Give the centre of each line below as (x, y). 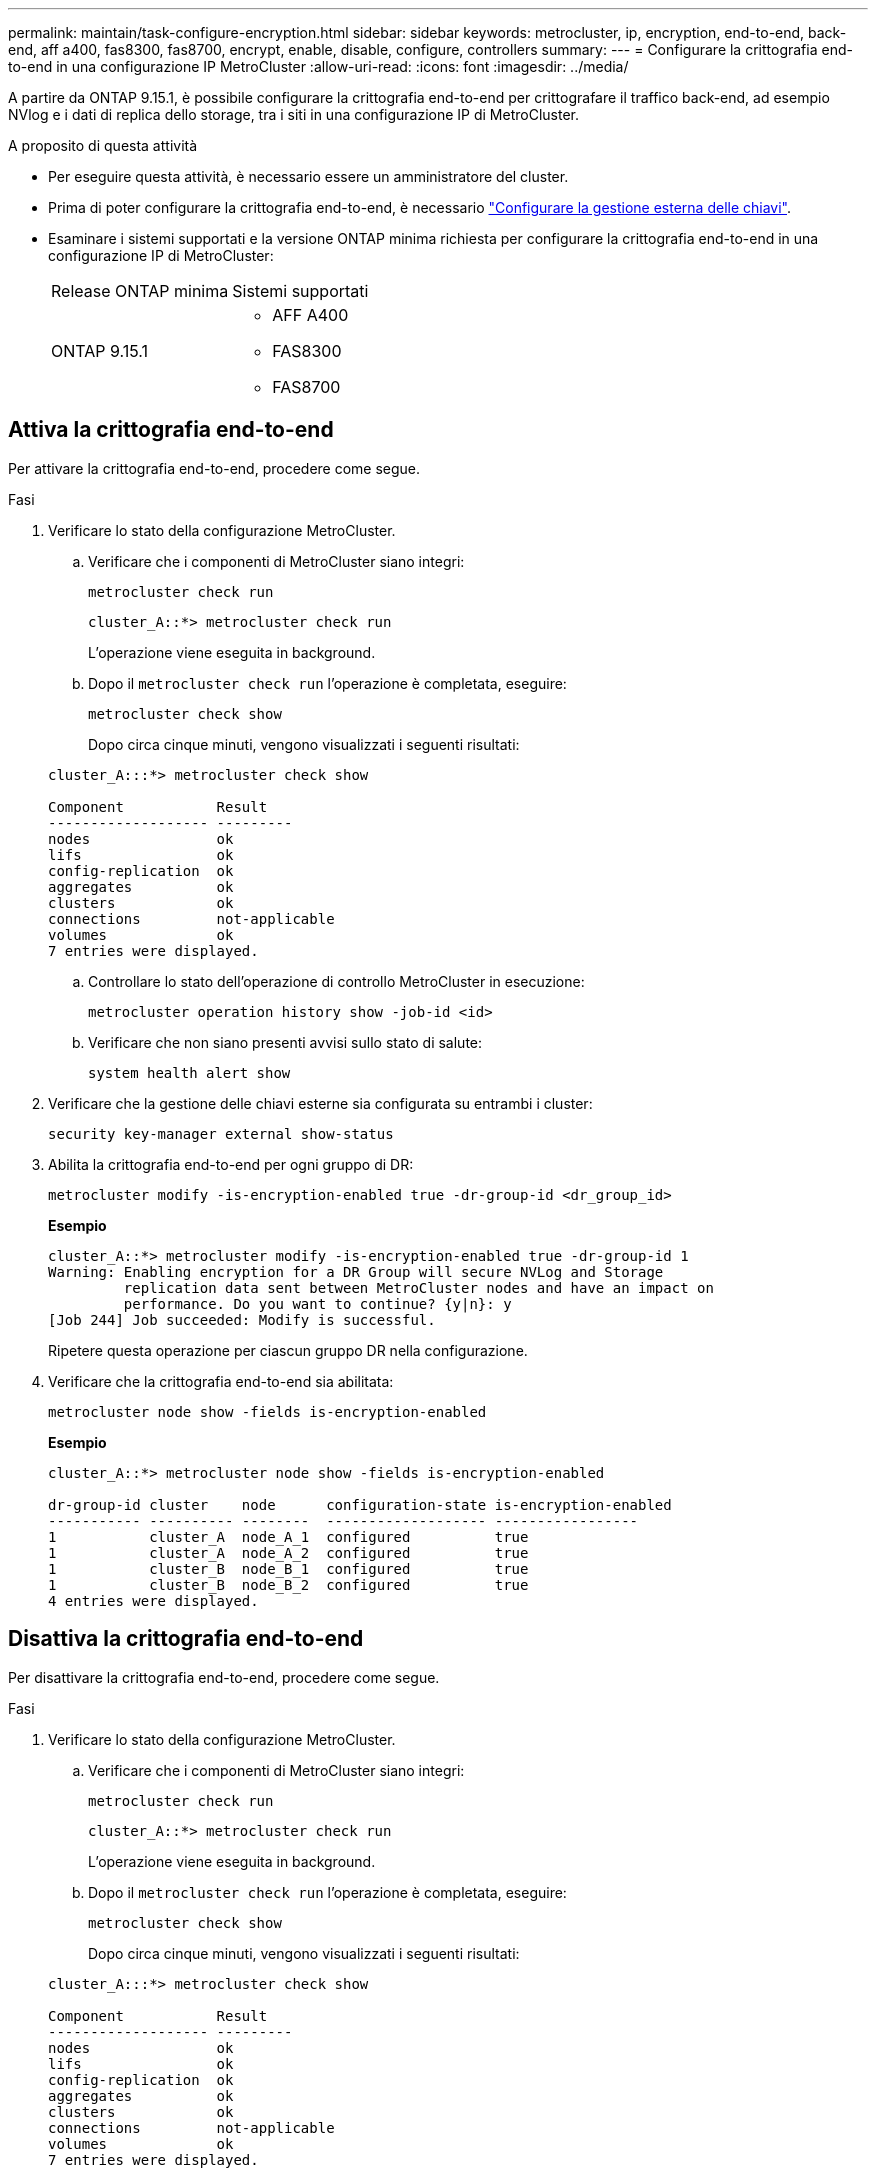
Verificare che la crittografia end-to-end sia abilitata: (221, 1381)
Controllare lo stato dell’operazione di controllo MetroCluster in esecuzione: (336, 981)
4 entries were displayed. (153, 1600)
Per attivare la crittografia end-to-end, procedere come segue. (214, 468)
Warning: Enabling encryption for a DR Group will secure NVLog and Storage (356, 1271)
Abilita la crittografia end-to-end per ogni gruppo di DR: (231, 1164)
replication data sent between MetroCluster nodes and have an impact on (418, 1287)
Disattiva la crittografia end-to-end (186, 1639)
